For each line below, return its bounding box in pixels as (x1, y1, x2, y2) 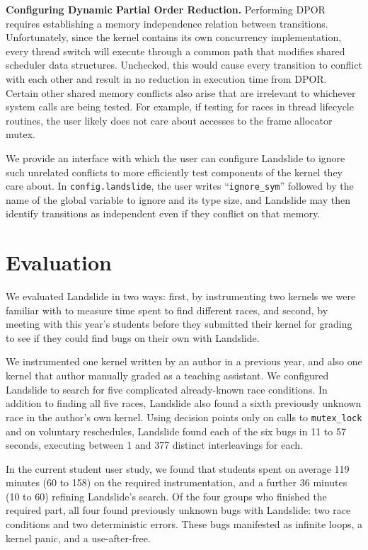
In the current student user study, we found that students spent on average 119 (6, 461, 350, 476)
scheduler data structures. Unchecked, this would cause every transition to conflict (6, 57, 362, 72)
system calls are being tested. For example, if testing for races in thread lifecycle (6, 99, 354, 114)
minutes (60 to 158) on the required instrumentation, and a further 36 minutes (6, 475, 347, 490)
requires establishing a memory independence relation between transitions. (6, 16, 328, 30)
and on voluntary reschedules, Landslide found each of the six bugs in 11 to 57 (6, 423, 346, 438)
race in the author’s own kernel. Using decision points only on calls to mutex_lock (6, 409, 362, 424)
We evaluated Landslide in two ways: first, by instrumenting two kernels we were (6, 289, 356, 304)
